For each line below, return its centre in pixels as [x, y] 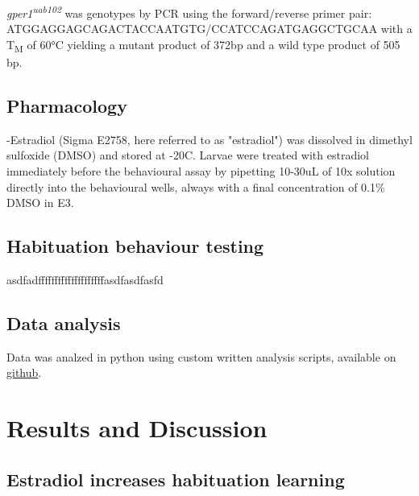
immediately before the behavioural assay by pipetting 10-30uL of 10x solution [201, 170]
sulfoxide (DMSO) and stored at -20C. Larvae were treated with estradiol [188, 155]
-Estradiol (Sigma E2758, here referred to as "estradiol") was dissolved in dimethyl [209, 139]
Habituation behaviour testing [135, 246]
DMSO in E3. [40, 203]
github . [24, 372]
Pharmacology [67, 105]
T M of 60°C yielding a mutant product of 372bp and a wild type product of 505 [203, 45]
